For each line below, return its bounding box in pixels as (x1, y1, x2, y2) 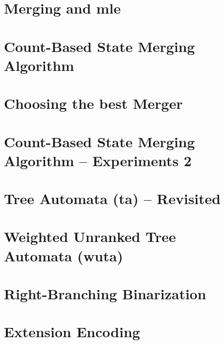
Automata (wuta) (4, 245, 123, 265)
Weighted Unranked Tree (4, 226, 176, 246)
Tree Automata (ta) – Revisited (4, 189, 221, 208)
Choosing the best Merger (4, 93, 183, 113)
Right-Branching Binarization (4, 284, 207, 303)
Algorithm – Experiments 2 (4, 150, 192, 170)
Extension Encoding (4, 322, 140, 342)
